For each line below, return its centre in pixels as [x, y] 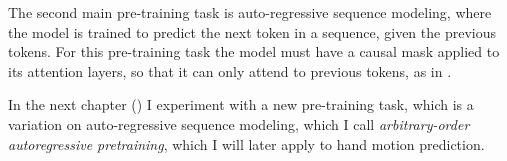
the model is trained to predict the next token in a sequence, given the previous [252, 31]
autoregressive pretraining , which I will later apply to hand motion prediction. [246, 143]
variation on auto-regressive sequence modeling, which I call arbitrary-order [239, 123]
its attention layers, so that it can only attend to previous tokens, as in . [230, 70]
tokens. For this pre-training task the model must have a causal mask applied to [254, 51]
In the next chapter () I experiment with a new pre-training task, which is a [241, 104]
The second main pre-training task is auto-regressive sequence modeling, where [250, 12]
